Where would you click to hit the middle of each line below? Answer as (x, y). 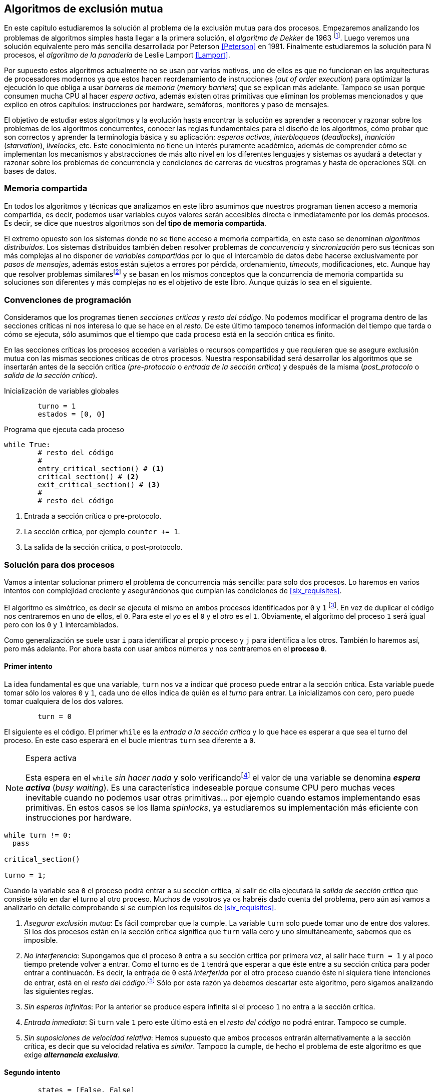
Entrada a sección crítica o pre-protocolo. (93, 516)
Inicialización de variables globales (62, 391)
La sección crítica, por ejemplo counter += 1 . (102, 532)
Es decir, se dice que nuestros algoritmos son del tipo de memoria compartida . (135, 223)
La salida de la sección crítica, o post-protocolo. (103, 547)
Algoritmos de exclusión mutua (84, 9)
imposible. (41, 940)
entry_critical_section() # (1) (101, 469)
